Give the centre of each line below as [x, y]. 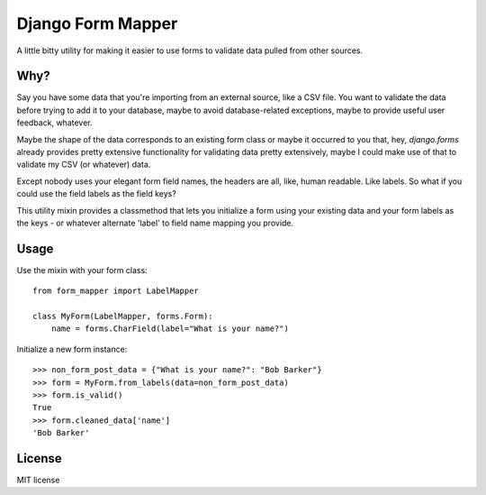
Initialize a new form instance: [72, 349]
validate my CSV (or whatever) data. [84, 165]
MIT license [38, 480]
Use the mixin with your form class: [82, 270]
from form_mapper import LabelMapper [116, 291]
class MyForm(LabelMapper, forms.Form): [123, 316]
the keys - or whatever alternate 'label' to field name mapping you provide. [155, 223]
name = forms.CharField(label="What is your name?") [170, 329]
